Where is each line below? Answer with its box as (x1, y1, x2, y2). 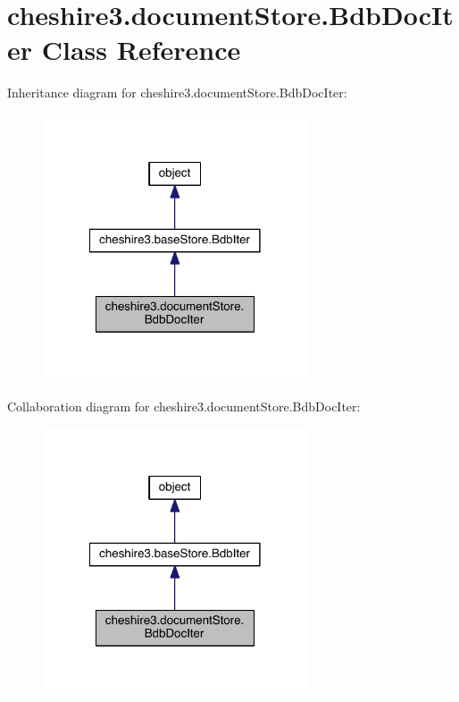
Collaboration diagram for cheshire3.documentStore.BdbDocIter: (7, 397, 361, 416)
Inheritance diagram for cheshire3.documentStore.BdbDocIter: (7, 83, 347, 102)
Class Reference (41, 31, 241, 68)
